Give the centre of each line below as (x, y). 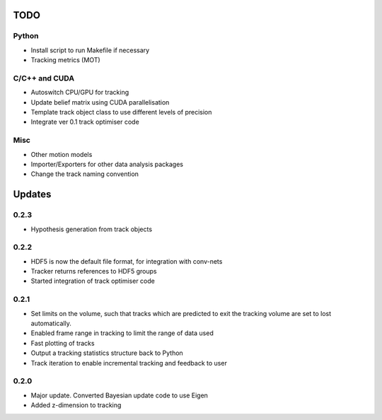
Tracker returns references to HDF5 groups (94, 272)
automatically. (51, 323)
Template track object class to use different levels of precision (121, 112)
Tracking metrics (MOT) (65, 60)
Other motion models (62, 154)
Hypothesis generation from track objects (91, 229)
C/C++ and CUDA (44, 78)
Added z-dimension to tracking (76, 405)
